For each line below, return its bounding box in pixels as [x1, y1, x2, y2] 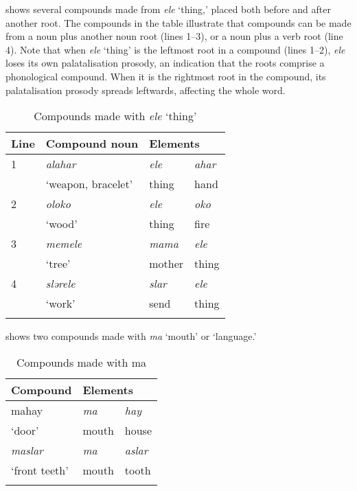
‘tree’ [45, 255, 71, 272]
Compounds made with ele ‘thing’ [34, 108, 197, 124]
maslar [11, 442, 43, 458]
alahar [45, 156, 76, 172]
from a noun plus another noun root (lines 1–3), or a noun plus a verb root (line [5, 29, 343, 43]
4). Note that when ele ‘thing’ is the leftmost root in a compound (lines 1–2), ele [5, 42, 345, 56]
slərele [45, 275, 76, 292]
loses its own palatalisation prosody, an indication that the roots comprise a [5, 56, 325, 70]
